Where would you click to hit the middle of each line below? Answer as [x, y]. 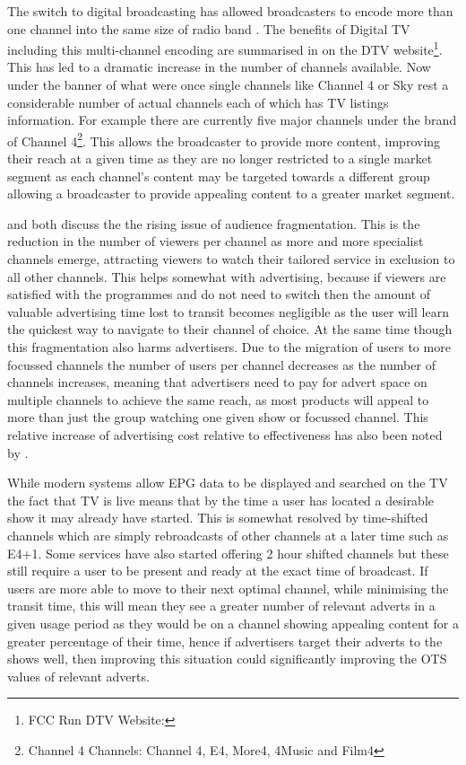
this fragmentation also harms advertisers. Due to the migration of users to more [229, 347]
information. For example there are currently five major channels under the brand [232, 120]
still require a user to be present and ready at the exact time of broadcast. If [218, 571]
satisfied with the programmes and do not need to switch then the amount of [219, 294]
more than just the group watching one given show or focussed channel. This [218, 417]
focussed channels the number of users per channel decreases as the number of [221, 364]
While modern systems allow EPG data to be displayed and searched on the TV [228, 483]
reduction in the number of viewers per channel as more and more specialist [216, 241]
